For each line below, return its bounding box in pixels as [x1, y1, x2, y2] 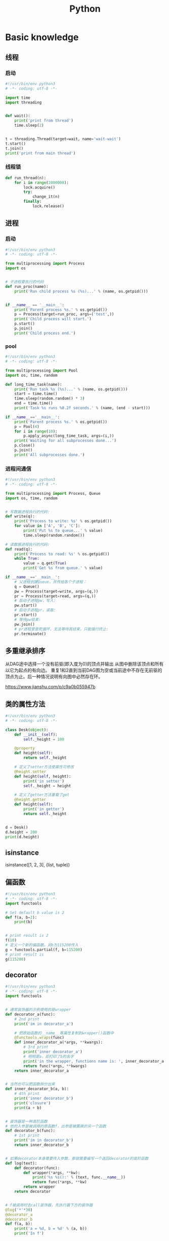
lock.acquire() [23, 185, 56, 190]
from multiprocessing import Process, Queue [5, 491, 101, 496]
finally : [23, 199, 42, 204]
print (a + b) [14, 1105, 42, 1110]
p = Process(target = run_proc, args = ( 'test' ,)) [14, 312, 114, 317]
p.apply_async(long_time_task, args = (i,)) [23, 433, 114, 439]
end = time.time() [14, 401, 53, 406]
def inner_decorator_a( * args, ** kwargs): [14, 1040, 103, 1045]
